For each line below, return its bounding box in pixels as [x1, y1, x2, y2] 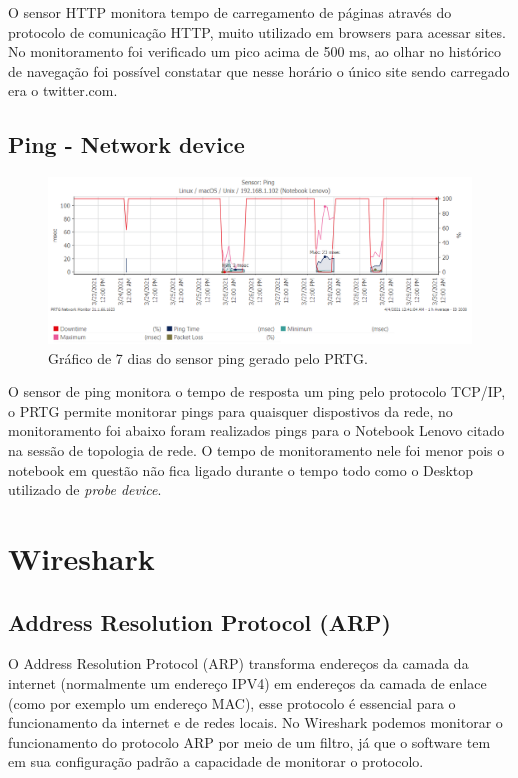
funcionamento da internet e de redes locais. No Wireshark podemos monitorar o [8, 712, 503, 733]
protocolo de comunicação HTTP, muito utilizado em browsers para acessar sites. [8, 21, 506, 42]
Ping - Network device [8, 129, 245, 160]
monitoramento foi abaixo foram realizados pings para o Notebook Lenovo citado [8, 420, 505, 441]
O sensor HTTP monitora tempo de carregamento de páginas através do [8, 2, 452, 22]
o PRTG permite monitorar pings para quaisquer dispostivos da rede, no [8, 400, 453, 421]
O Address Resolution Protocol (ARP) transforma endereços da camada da [8, 653, 469, 674]
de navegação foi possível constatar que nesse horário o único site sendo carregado [8, 60, 510, 81]
